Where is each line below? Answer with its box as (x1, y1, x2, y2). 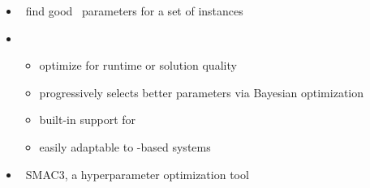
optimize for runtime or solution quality (39, 57, 237, 74)
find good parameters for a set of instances (25, 2, 243, 19)
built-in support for (39, 111, 136, 128)
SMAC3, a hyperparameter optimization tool (25, 165, 249, 182)
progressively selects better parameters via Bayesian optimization (39, 83, 364, 100)
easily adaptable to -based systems (39, 138, 211, 155)
